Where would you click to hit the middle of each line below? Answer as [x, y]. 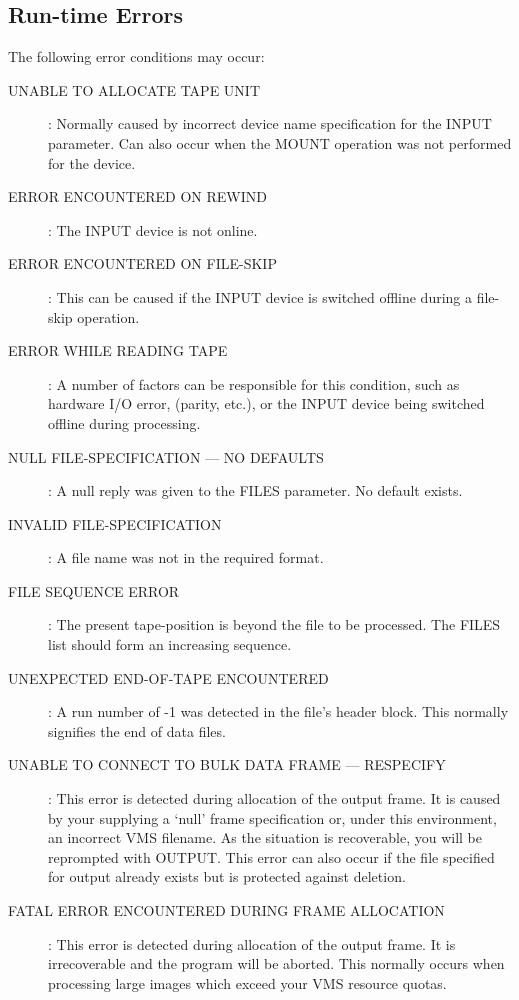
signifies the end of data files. [137, 730]
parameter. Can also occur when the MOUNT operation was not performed [280, 142]
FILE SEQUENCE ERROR [94, 590]
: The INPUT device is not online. [153, 229]
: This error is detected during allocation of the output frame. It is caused [274, 798]
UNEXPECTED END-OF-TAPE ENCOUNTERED [168, 677]
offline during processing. [124, 422]
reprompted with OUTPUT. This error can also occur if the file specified [271, 856]
